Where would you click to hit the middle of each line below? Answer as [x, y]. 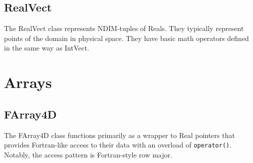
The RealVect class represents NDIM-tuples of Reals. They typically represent [124, 28]
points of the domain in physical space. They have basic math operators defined [126, 38]
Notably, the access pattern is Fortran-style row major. [88, 154]
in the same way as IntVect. [47, 48]
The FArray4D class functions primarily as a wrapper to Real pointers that [119, 135]
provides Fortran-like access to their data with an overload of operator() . [118, 145]
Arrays [28, 82]
